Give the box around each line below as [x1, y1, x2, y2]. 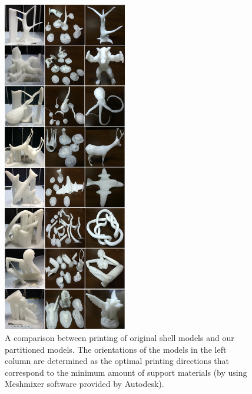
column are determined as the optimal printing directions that [5, 355, 230, 367]
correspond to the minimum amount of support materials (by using [5, 366, 247, 378]
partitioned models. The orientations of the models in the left [5, 343, 227, 355]
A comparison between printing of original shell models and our [5, 331, 234, 343]
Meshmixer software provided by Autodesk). [5, 378, 164, 390]
